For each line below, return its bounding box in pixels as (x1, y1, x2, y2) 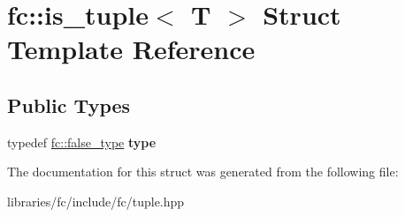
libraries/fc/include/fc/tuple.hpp (7, 191, 185, 210)
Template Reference (7, 31, 256, 67)
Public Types (7, 91, 131, 118)
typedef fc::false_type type (7, 132, 157, 151)
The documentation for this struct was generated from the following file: (7, 162, 399, 181)
